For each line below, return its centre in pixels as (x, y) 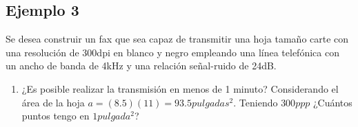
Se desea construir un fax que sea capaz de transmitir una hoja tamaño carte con (177, 39)
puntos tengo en (56, 116)
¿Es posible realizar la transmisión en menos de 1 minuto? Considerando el (180, 88)
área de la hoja (53, 102)
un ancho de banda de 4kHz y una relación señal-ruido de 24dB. (141, 66)
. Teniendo (256, 102)
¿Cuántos (332, 102)
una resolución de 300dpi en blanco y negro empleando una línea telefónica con (172, 52)
